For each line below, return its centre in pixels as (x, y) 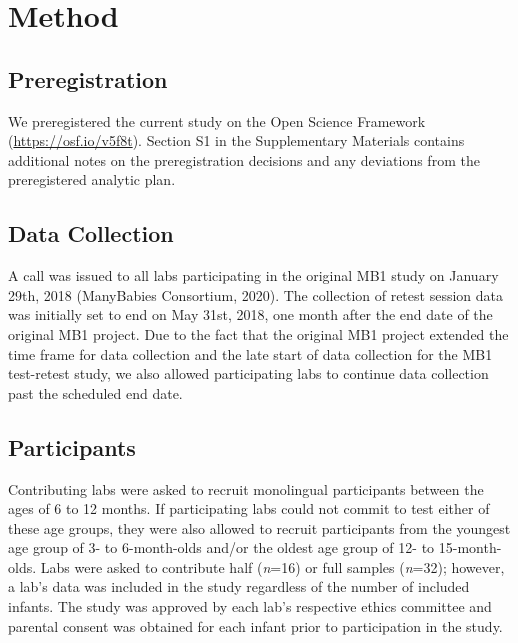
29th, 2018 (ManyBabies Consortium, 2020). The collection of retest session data (255, 294)
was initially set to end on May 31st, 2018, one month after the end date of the (250, 314)
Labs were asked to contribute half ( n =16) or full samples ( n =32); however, (272, 566)
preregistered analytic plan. (92, 179)
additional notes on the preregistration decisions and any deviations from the (244, 159)
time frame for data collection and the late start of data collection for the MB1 (250, 353)
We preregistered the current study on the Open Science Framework (217, 120)
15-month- (470, 547)
